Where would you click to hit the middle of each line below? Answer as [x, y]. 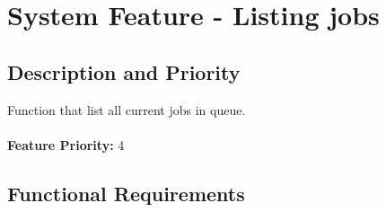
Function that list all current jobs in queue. [127, 109]
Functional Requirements [126, 193]
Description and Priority [124, 71]
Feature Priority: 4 [66, 144]
